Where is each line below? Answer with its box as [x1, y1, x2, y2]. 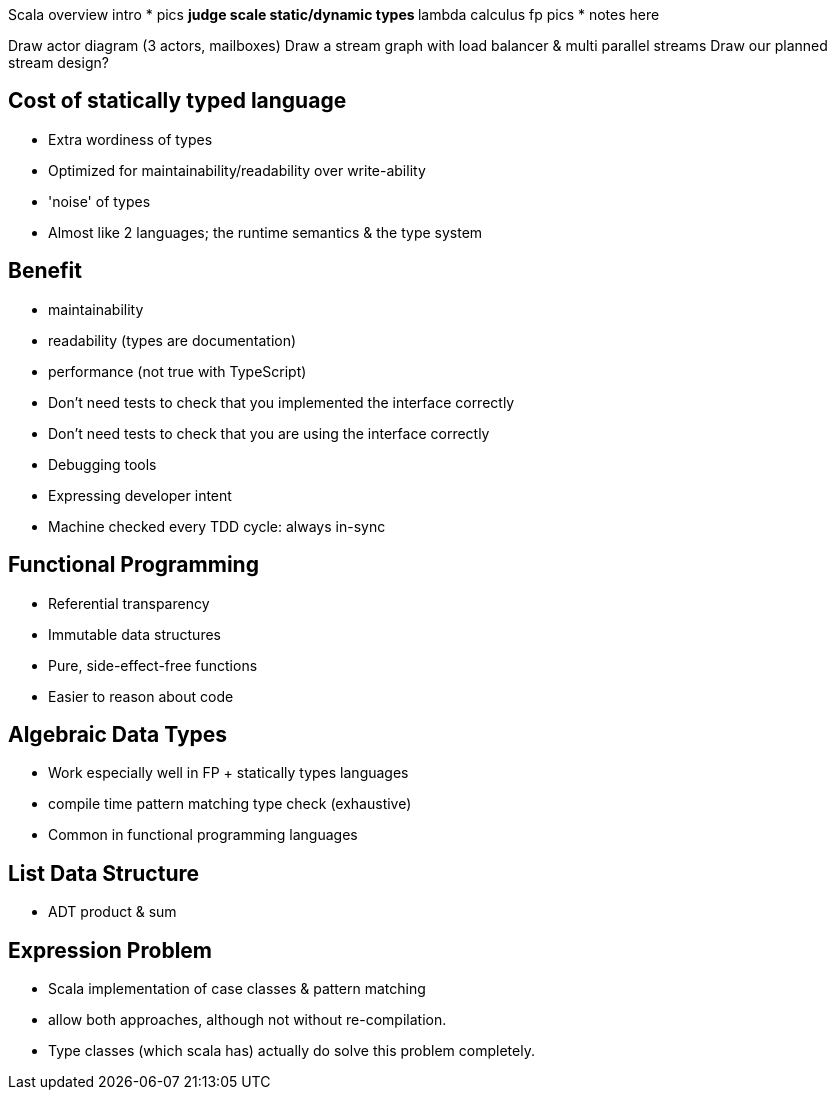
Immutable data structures [48, 625, 221, 643]
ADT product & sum [48, 903, 177, 921]
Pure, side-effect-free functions [48, 656, 258, 674]
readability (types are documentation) [48, 331, 297, 349]
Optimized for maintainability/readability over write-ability [48, 161, 426, 179]
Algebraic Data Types [8, 721, 228, 747]
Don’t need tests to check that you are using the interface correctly [48, 424, 490, 442]
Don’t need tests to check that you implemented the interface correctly [48, 393, 515, 411]
